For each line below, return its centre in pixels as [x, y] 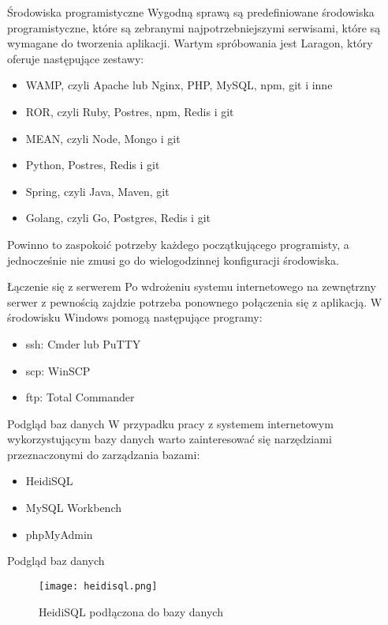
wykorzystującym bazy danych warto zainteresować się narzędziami [170, 439]
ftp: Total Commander [80, 397]
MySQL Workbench [74, 508]
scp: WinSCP [58, 370]
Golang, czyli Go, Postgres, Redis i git [118, 218]
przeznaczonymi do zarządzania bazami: [104, 454]
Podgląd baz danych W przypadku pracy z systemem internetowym [170, 423]
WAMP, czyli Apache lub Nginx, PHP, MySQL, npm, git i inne [179, 85]
